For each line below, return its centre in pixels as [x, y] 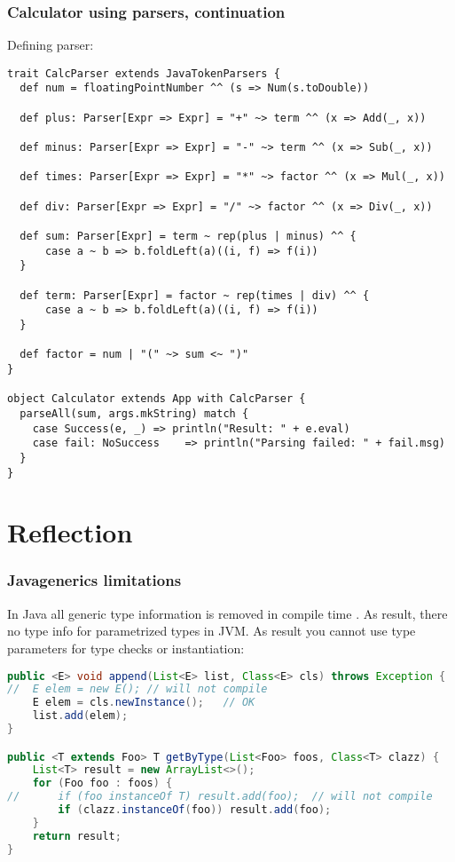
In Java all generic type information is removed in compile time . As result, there [227, 613]
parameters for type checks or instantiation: [126, 648]
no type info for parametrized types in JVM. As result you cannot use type [212, 631]
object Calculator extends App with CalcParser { [157, 399]
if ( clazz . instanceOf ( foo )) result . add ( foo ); [195, 810]
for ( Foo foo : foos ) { [102, 783]
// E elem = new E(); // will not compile [137, 689]
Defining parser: [51, 45]
